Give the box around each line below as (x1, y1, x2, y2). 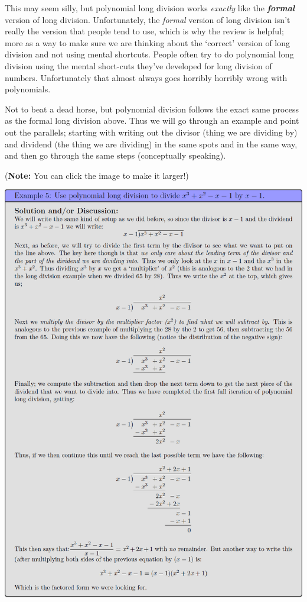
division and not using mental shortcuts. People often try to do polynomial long (5, 48, 294, 60)
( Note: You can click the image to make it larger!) (5, 169, 189, 181)
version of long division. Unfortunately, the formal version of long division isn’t (5, 13, 290, 25)
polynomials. (5, 83, 51, 95)
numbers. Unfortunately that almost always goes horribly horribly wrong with (5, 71, 288, 83)
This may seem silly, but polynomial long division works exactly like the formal (5, 2, 295, 14)
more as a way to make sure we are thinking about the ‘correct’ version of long (5, 36, 290, 49)
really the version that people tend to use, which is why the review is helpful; (5, 25, 284, 37)
